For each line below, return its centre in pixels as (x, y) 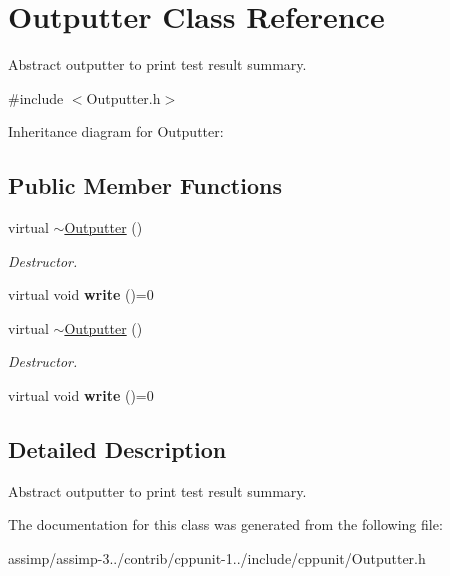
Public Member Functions (145, 185)
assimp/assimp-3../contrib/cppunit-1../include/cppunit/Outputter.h (217, 558)
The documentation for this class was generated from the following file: (225, 524)
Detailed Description (117, 449)
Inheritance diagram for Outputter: (116, 131)
